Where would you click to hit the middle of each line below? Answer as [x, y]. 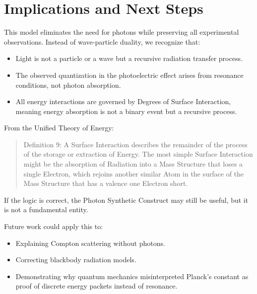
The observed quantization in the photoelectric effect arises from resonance [129, 75]
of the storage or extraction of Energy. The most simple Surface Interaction [138, 154]
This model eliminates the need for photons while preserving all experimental [122, 32]
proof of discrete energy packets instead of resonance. [96, 286]
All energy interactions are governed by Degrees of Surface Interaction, [123, 101]
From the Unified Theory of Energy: [59, 128]
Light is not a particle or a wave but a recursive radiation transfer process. [129, 58]
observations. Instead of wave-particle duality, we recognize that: [102, 41]
